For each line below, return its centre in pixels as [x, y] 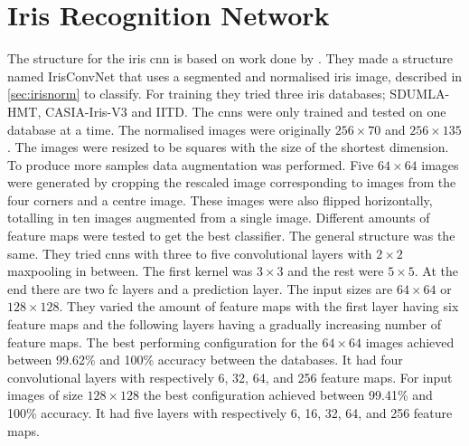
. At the [436, 271]
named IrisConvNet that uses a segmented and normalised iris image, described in [235, 76]
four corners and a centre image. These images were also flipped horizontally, [220, 199]
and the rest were [336, 271]
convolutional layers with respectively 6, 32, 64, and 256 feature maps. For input [230, 377]
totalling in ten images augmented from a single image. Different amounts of [219, 218]
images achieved [410, 342]
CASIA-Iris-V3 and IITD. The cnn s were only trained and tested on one [245, 111]
